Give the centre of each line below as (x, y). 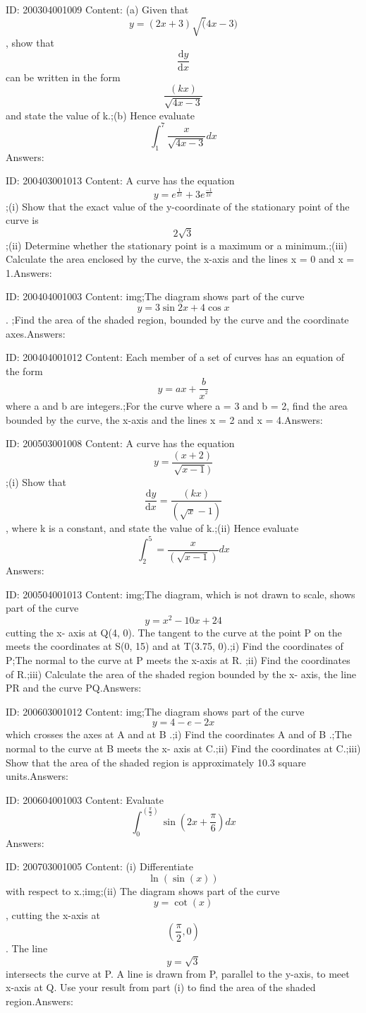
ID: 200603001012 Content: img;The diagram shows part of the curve (155, 711)
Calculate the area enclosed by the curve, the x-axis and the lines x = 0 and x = (180, 259)
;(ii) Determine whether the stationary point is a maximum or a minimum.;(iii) (177, 245)
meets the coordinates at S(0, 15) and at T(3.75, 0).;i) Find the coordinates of (175, 646)
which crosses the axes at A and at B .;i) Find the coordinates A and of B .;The (179, 734)
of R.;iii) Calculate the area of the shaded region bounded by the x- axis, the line (181, 674)
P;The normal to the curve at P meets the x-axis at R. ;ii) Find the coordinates (178, 660)
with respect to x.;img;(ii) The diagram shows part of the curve (143, 890)
